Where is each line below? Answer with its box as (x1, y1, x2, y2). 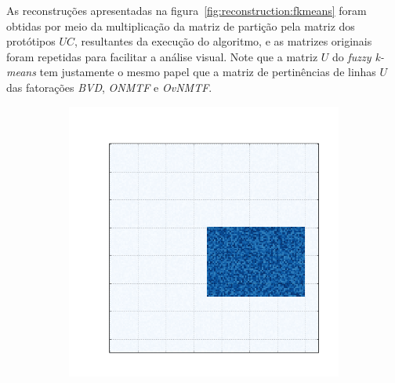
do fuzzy (332, 48, 371, 64)
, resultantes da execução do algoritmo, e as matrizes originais (74, 33, 372, 49)
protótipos (6, 33, 56, 49)
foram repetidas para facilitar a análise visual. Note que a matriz (6, 48, 318, 64)
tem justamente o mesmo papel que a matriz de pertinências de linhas (39, 64, 376, 80)
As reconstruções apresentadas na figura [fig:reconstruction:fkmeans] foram (6, 2, 367, 18)
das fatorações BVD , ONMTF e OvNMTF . (6, 78, 212, 95)
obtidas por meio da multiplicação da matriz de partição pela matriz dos (6, 17, 355, 34)
